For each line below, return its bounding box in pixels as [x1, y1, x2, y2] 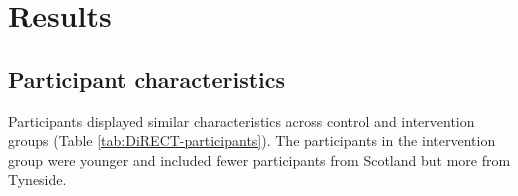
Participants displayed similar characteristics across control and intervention [8, 110, 475, 131]
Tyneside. [8, 169, 67, 190]
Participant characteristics [8, 63, 286, 94]
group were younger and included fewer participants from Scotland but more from [8, 149, 511, 170]
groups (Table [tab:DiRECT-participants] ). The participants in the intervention [8, 130, 496, 151]
